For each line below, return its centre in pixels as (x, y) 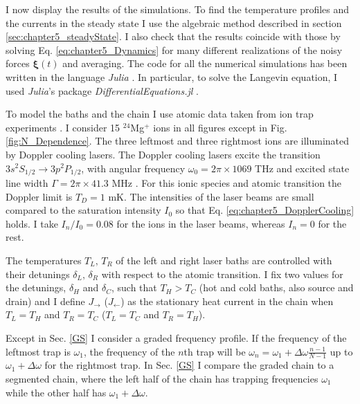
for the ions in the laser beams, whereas (201, 223)
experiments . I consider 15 (63, 127)
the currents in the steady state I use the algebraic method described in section (174, 22)
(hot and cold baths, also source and (276, 287)
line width (27, 182)
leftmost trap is (38, 351)
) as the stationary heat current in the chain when (227, 301)
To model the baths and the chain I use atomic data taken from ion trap (160, 114)
